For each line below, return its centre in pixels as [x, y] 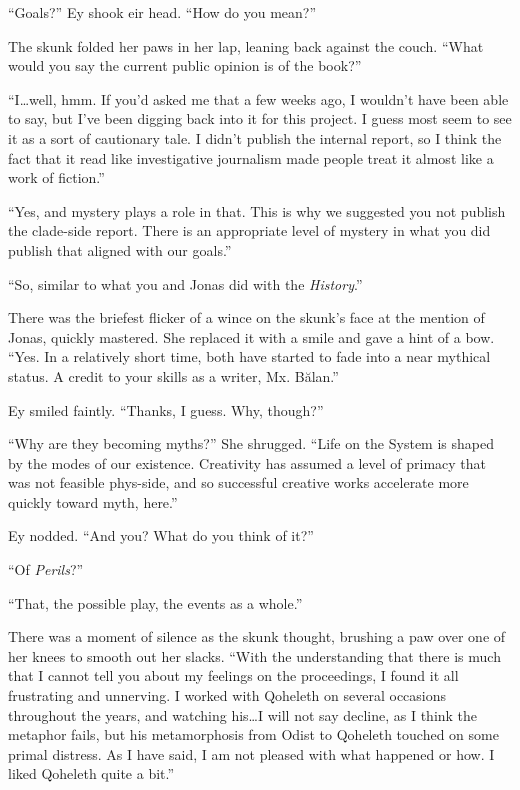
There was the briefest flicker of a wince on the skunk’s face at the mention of [246, 317]
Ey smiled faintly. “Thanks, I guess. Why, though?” [166, 409]
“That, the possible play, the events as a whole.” [155, 602]
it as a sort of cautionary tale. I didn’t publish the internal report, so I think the [255, 137]
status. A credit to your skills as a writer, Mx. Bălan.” [173, 375]
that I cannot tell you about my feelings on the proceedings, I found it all [233, 675]
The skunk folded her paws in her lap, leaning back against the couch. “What [246, 45]
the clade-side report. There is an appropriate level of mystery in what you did [249, 230]
